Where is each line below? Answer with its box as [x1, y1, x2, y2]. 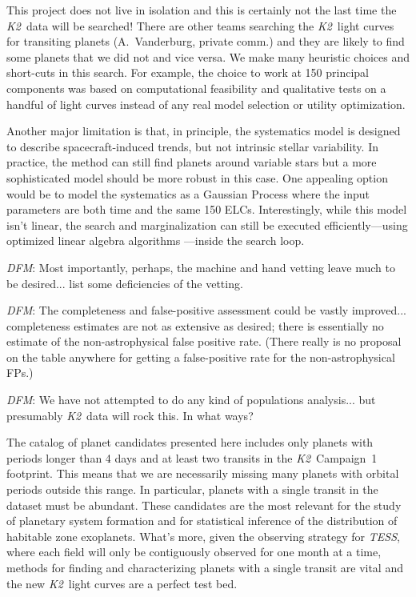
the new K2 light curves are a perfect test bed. [6, 575, 238, 591]
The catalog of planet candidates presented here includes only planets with [6, 434, 374, 451]
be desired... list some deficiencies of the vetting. [6, 274, 243, 291]
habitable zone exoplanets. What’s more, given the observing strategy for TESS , [6, 527, 400, 544]
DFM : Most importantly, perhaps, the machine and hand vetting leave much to [6, 258, 395, 275]
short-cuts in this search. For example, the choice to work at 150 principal [6, 64, 369, 81]
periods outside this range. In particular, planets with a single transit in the [6, 481, 378, 498]
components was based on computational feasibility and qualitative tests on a [6, 79, 386, 96]
